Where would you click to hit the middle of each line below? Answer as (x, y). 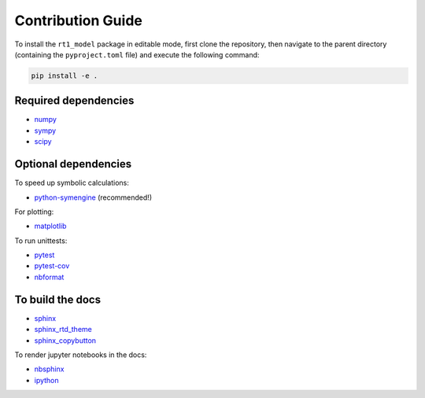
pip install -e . (65, 76)
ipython (46, 380)
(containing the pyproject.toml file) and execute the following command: (137, 54)
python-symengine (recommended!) (93, 197)
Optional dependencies (73, 164)
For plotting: (34, 212)
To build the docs (58, 299)
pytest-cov (52, 266)
